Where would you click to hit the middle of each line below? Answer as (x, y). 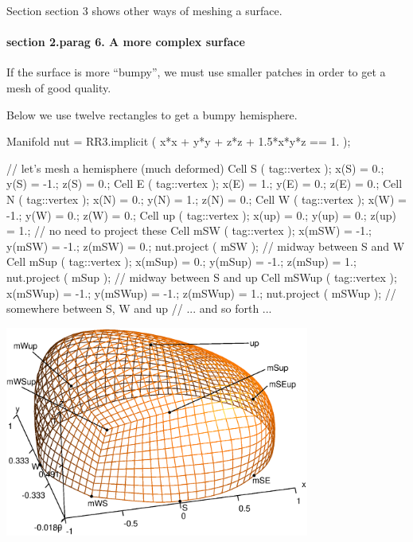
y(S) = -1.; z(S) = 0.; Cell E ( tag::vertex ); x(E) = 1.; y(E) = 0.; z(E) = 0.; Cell (205, 183)
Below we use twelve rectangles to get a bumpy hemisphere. (152, 114)
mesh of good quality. (59, 87)
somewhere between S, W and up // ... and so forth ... (139, 308)
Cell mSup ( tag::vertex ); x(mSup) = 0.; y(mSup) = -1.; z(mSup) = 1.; (181, 261)
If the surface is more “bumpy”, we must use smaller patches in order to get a (196, 72)
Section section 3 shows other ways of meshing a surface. (144, 10)
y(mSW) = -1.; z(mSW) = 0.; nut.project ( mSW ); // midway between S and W (206, 246)
